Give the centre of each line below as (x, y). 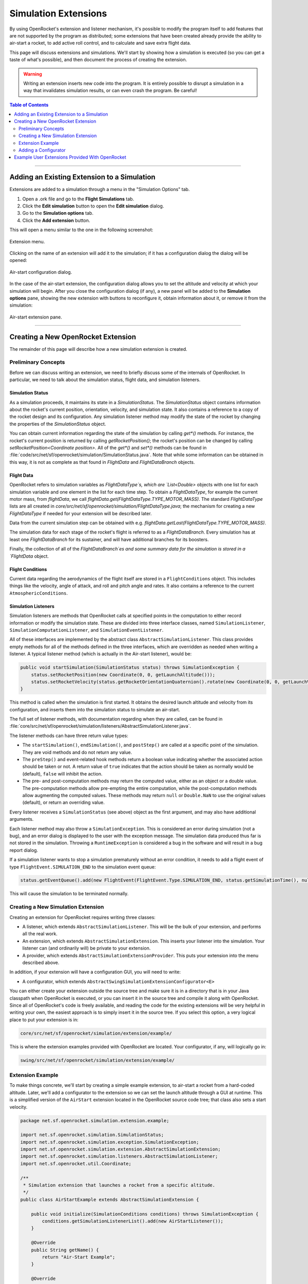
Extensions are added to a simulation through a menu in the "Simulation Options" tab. (100, 190)
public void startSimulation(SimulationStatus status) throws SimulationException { (130, 667)
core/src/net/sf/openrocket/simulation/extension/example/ (96, 1033)
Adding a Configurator (42, 150)
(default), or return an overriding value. (63, 802)
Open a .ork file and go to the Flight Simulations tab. (78, 199)
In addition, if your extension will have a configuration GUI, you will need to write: (95, 972)
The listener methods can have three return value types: (69, 735)
